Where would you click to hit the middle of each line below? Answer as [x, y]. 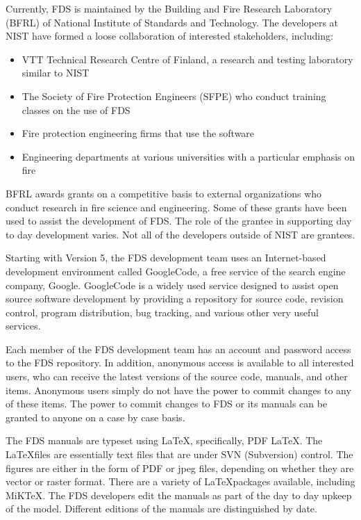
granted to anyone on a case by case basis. [95, 417]
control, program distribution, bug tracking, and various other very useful [162, 312]
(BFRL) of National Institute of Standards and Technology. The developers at [172, 22]
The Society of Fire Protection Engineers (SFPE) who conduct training [174, 96]
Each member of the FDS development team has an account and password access [178, 349]
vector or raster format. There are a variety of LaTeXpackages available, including [180, 481]
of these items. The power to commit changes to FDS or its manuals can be [167, 404]
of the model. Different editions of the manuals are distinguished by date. [161, 509]
